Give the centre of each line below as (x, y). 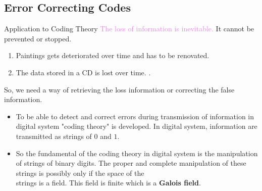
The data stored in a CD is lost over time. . (83, 72)
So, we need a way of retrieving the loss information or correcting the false (119, 89)
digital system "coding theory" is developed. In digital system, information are (137, 126)
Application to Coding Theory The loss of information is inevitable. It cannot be (129, 29)
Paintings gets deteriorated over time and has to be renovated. (113, 55)
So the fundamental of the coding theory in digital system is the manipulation (137, 153)
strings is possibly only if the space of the (80, 173)
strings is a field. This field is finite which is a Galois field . (108, 183)
